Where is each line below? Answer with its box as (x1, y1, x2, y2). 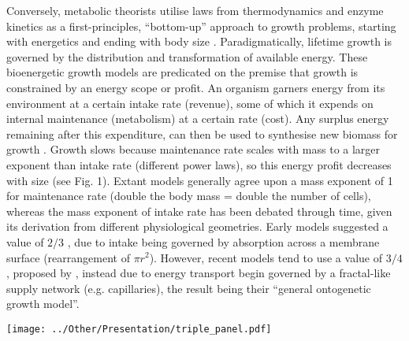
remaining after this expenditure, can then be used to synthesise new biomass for (6, 125, 398, 142)
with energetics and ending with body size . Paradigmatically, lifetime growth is (6, 33, 392, 50)
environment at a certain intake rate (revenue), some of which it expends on (6, 95, 374, 111)
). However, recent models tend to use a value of (149, 249, 382, 265)
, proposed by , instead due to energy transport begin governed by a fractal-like (6, 265, 391, 281)
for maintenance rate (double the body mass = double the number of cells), (6, 187, 371, 204)
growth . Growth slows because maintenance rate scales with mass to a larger (6, 141, 381, 158)
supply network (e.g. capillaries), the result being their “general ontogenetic (6, 280, 371, 296)
